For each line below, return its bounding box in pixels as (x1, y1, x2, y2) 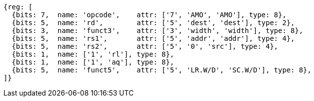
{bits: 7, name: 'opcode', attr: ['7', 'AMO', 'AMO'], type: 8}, (11, 11, 287, 19)
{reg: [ (3, 3, 33, 11)
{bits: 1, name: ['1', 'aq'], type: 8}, (11, 58, 174, 66)
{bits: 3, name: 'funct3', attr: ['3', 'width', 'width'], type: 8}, (11, 27, 303, 34)
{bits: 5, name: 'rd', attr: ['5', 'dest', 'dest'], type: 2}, (11, 19, 295, 27)
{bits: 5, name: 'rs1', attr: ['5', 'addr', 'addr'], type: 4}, (11, 34, 295, 42)
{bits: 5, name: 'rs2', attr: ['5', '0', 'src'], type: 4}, (11, 42, 278, 50)
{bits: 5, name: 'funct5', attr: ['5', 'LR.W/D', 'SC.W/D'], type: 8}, (11, 66, 312, 74)
